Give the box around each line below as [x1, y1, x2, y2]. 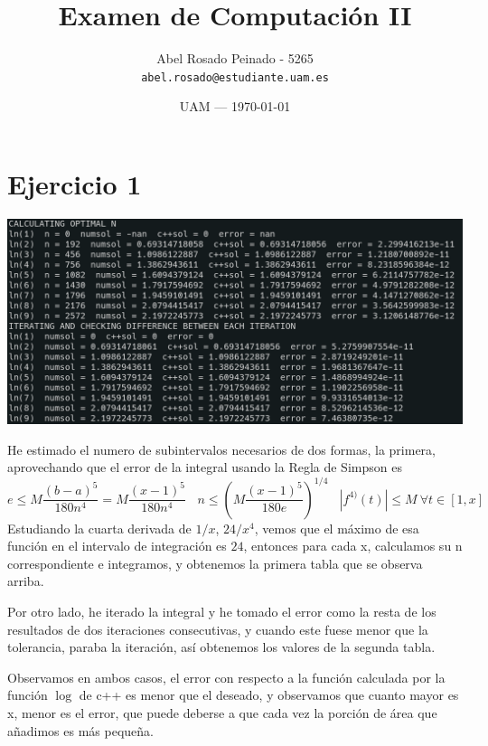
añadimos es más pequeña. [7, 721, 154, 740]
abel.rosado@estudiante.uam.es [141, 71, 329, 84]
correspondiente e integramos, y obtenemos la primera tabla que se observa [7, 553, 423, 572]
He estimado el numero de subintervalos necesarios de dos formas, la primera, [7, 439, 436, 458]
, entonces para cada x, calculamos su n [243, 536, 463, 555]
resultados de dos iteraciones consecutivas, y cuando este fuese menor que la [7, 619, 428, 638]
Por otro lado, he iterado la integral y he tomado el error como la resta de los [7, 601, 436, 620]
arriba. [7, 571, 44, 590]
